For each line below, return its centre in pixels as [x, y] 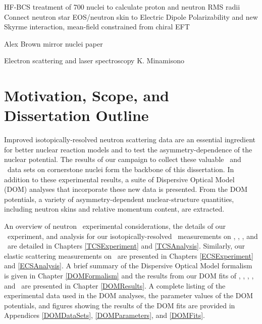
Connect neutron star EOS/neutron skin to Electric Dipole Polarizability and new [131, 16]
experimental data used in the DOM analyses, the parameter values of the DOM [129, 295]
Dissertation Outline [76, 115]
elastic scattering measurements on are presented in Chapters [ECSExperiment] [129, 255]
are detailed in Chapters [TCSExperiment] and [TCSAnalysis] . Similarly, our [126, 246]
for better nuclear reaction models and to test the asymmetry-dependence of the [128, 149]
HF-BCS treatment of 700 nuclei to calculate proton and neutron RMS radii [122, 7]
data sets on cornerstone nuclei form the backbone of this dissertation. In [121, 169]
